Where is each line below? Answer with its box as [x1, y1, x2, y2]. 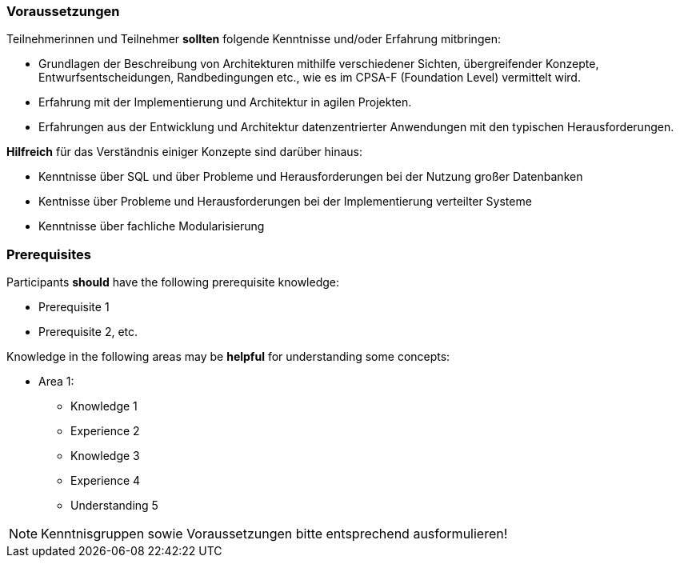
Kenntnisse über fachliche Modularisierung [38, 219, 265, 234]
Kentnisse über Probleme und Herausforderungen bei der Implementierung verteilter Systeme [38, 194, 532, 209]
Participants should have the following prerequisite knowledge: [6, 275, 340, 290]
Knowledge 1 [70, 399, 138, 414]
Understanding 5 [70, 498, 158, 513]
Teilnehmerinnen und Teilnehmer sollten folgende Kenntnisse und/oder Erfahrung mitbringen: [6, 32, 501, 46]
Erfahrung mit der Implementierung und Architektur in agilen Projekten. [38, 95, 412, 110]
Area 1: [38, 374, 74, 389]
